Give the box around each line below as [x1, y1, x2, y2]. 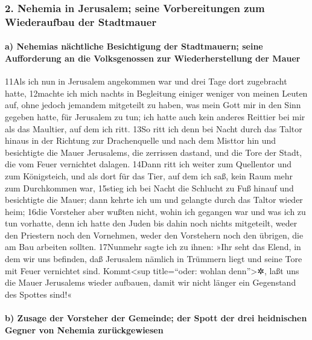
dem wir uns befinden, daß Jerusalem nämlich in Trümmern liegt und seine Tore [5, 252, 302, 265]
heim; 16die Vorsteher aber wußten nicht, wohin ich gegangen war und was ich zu [5, 205, 306, 217]
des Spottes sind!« [5, 287, 72, 300]
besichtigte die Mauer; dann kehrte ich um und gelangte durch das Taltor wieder [5, 193, 303, 206]
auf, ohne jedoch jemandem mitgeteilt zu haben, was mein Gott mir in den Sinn [5, 98, 301, 111]
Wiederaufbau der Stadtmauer [5, 14, 157, 29]
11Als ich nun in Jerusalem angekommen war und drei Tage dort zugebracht [5, 75, 287, 88]
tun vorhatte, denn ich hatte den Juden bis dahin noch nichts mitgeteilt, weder [5, 217, 298, 229]
